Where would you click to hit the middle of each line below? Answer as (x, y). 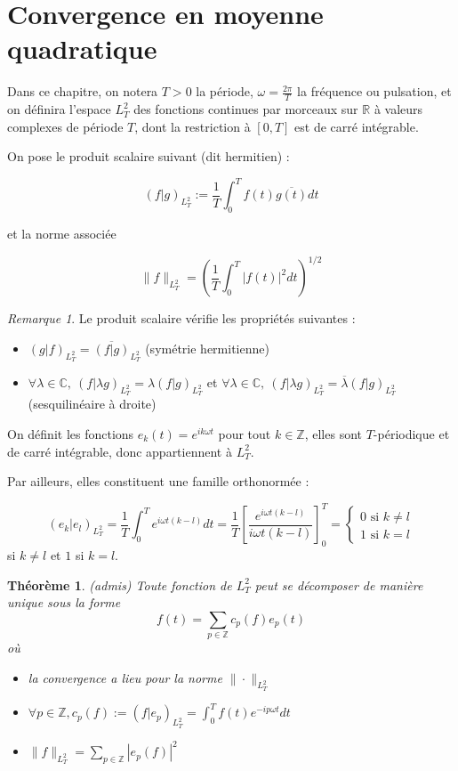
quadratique (82, 49)
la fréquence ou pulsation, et (374, 91)
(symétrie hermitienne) (207, 348)
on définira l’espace (59, 109)
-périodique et (411, 433)
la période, (225, 91)
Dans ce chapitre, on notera (83, 91)
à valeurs (398, 109)
